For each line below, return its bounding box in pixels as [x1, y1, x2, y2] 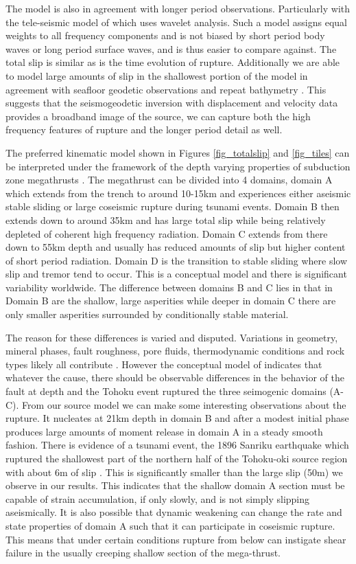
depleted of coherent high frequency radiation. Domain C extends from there [5, 226, 328, 240]
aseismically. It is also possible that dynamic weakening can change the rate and [5, 505, 342, 519]
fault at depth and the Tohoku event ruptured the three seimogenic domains [5, 384, 327, 398]
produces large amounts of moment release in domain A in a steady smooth [5, 424, 323, 438]
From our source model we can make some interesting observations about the [22, 397, 346, 411]
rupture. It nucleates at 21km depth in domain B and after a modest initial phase [5, 411, 349, 425]
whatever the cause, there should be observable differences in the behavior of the [5, 370, 344, 385]
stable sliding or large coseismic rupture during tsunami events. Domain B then [5, 199, 340, 214]
